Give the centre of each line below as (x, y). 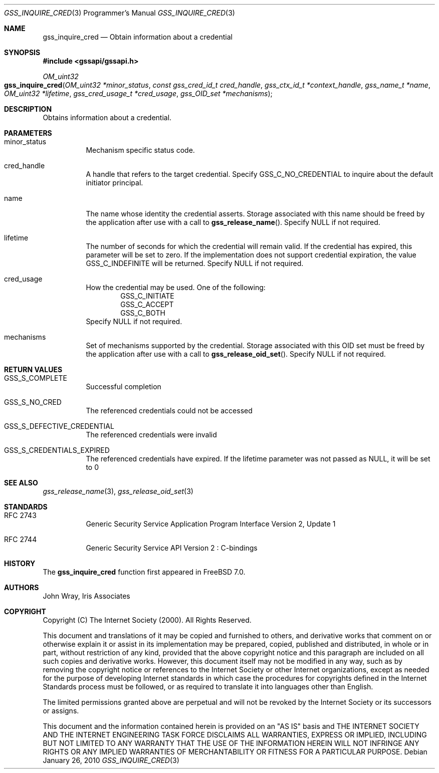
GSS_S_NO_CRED (33, 402)
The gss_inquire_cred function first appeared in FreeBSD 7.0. (144, 572)
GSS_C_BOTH (143, 313)
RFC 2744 (21, 539)
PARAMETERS (28, 133)
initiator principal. (115, 183)
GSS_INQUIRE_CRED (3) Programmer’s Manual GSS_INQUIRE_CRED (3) (120, 13)
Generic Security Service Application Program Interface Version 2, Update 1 (211, 524)
